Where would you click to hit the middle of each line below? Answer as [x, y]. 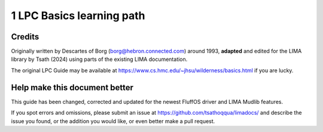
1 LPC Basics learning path [78, 16]
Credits [25, 37]
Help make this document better [72, 88]
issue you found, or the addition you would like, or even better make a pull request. [113, 121]
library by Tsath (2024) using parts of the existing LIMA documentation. [99, 59]
